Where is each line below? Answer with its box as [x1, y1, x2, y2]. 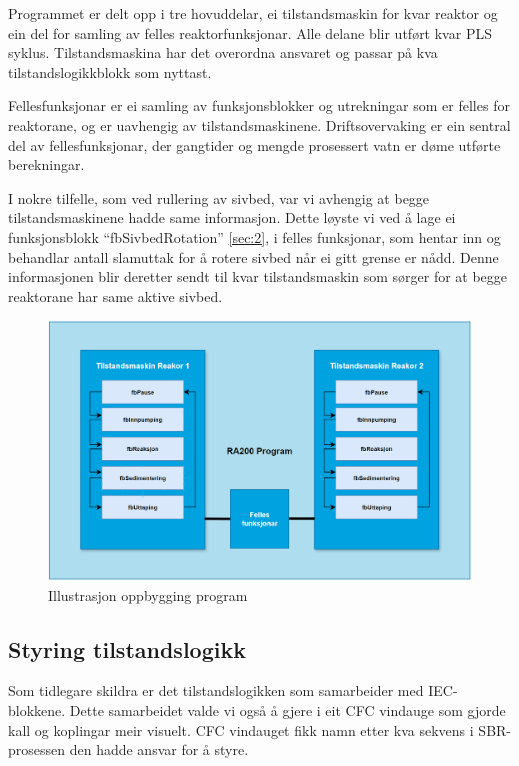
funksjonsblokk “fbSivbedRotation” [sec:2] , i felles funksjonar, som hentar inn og [8, 226, 501, 247]
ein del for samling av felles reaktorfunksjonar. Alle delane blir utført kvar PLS [8, 22, 492, 43]
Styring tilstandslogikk [8, 633, 246, 664]
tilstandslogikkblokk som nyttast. [8, 61, 212, 82]
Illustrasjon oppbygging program [48, 584, 248, 605]
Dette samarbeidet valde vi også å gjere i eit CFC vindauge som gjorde [69, 699, 506, 720]
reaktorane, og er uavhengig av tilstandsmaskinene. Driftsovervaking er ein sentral [8, 114, 511, 135]
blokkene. [8, 699, 66, 720]
